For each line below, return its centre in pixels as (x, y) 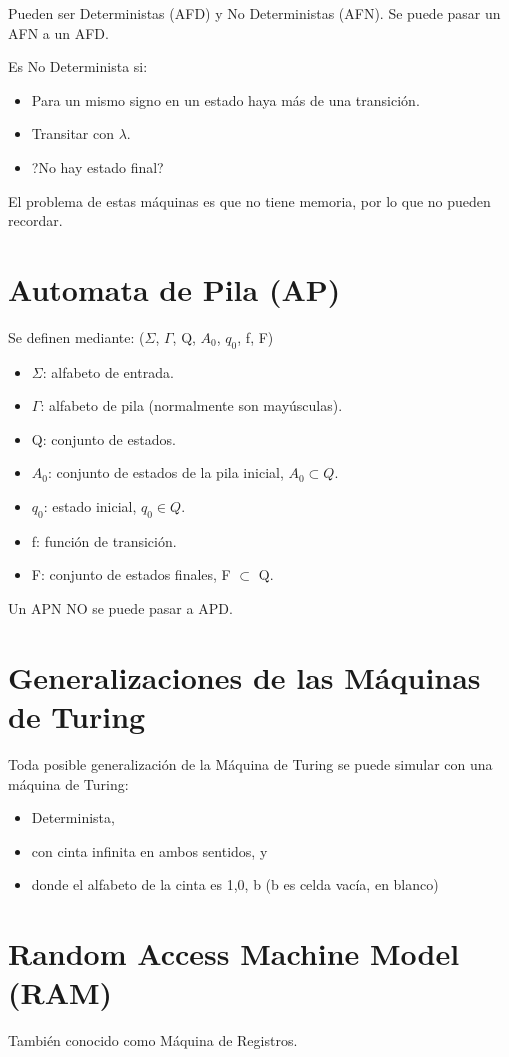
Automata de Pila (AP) (174, 288)
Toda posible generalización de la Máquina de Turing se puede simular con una (250, 763)
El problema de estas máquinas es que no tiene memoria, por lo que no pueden (249, 200)
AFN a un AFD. (58, 32)
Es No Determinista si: (78, 66)
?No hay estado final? (97, 166)
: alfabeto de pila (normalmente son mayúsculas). (191, 405)
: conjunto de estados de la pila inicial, (165, 472)
